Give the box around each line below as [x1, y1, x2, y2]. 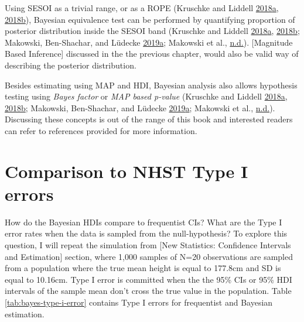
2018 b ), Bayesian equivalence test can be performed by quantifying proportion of [5, 13, 295, 25]
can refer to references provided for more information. [5, 124, 197, 136]
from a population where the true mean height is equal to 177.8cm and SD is [5, 262, 281, 274]
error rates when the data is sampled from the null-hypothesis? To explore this [5, 227, 288, 239]
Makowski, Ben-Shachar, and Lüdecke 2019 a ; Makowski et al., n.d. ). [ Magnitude [5, 36, 293, 48]
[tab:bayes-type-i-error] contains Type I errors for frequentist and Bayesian [5, 296, 273, 308]
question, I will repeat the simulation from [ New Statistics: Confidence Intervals [5, 239, 291, 251]
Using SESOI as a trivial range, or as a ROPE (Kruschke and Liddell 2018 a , [5, 2, 279, 13]
